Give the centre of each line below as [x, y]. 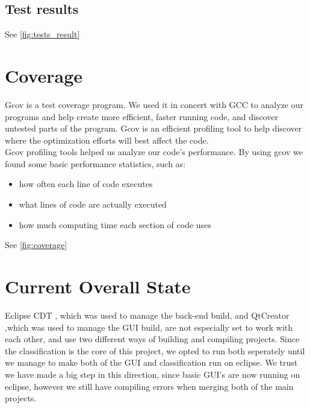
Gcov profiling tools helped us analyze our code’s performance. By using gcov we [154, 152]
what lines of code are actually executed [93, 204]
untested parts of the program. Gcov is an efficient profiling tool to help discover [153, 128]
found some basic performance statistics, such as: [95, 163]
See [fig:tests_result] [42, 34]
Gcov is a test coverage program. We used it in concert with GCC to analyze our [154, 104]
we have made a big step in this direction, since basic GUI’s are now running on [153, 374]
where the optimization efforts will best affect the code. [107, 140]
